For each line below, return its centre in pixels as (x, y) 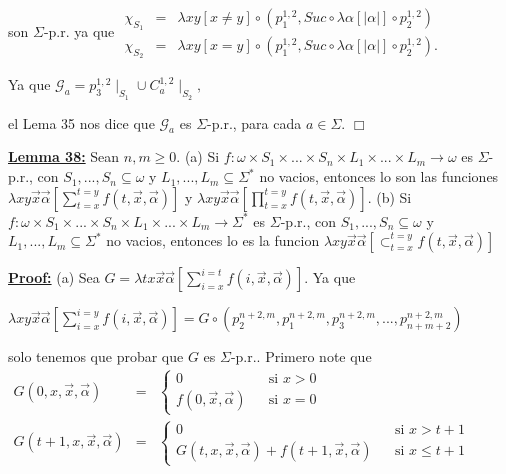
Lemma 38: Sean (64, 156)
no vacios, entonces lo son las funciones (379, 176)
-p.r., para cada (254, 122)
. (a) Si (198, 156)
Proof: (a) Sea (54, 277)
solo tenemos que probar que (96, 356)
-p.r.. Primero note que (301, 356)
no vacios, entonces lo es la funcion (213, 240)
